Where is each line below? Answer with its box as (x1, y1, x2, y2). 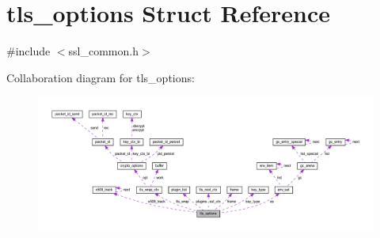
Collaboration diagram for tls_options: (6, 69, 195, 85)
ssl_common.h (68, 43, 139, 59)
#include (6, 43, 51, 59)
